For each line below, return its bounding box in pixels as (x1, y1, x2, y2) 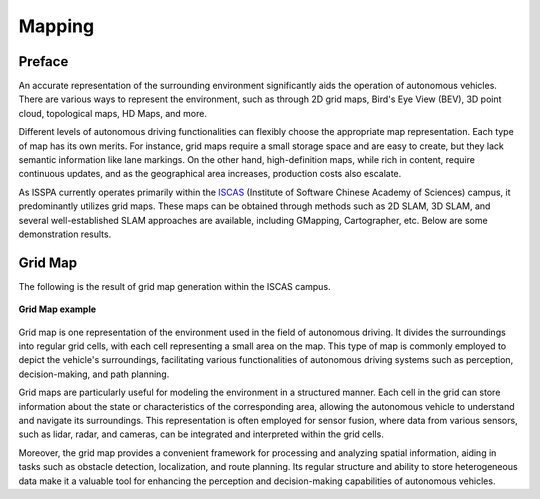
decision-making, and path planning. (18, 368, 170, 380)
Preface (18, 53, 69, 70)
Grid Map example (18, 303, 97, 315)
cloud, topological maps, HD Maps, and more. (18, 107, 207, 119)
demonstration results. (18, 228, 112, 240)
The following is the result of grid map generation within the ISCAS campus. (18, 280, 331, 292)
